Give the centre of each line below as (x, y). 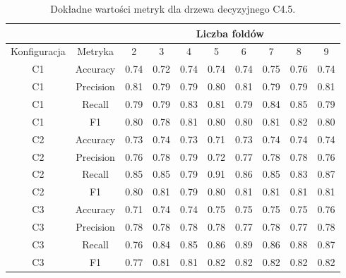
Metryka (95, 51)
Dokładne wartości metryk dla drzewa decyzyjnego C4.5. (173, 8)
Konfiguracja (38, 51)
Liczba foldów (230, 33)
